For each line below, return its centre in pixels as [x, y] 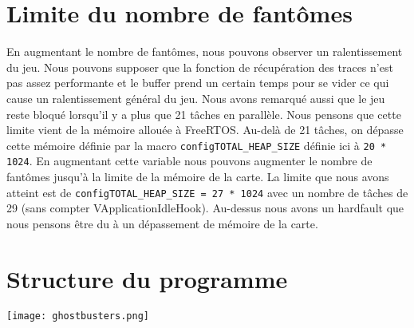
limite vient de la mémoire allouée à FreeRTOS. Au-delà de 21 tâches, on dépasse [205, 130]
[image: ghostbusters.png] [78, 316]
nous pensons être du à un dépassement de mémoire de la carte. [162, 223]
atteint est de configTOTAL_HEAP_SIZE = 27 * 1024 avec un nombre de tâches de [207, 192]
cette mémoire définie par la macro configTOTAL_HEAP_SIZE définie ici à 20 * [197, 145]
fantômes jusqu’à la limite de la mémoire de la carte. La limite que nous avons [198, 176]
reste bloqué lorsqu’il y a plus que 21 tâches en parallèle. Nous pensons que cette [204, 114]
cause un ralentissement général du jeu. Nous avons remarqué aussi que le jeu [196, 98]
